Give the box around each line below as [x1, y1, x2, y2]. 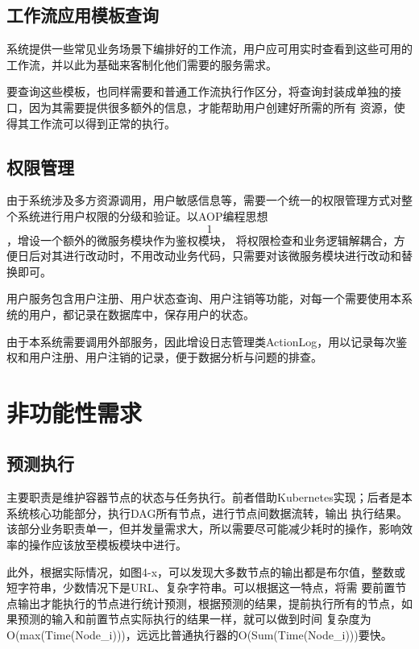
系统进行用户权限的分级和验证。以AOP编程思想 [17, 207, 268, 224]
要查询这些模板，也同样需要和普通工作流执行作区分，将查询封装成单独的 [6, 83, 390, 100]
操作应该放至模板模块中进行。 [28, 536, 187, 553]
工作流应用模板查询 [6, 2, 159, 27]
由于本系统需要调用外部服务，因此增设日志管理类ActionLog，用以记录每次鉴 [6, 333, 408, 349]
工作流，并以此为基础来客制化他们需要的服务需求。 [6, 56, 277, 72]
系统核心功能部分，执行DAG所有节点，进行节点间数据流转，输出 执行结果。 [6, 504, 409, 521]
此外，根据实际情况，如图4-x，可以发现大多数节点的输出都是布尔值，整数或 [6, 563, 406, 580]
